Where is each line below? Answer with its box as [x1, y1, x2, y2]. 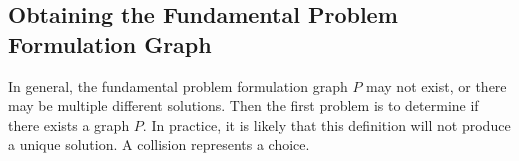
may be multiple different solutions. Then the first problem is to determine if [8, 95, 479, 116]
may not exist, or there [366, 75, 507, 96]
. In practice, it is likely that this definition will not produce [142, 114, 511, 135]
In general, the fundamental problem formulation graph [8, 75, 348, 96]
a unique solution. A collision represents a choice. [8, 134, 310, 155]
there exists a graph [8, 114, 130, 135]
